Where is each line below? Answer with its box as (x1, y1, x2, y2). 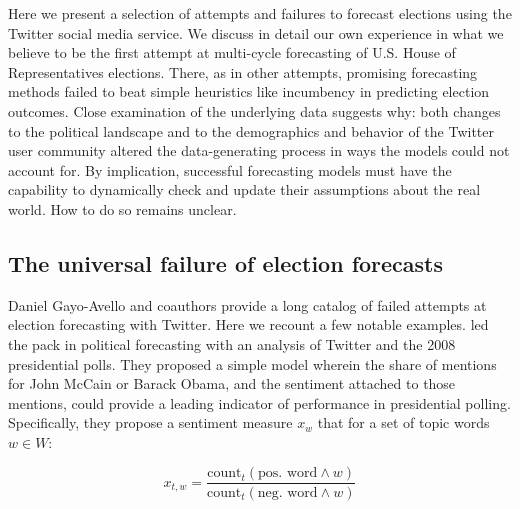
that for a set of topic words (317, 412, 490, 433)
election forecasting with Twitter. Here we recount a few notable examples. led (8, 314, 489, 335)
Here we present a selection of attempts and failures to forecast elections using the (8, 3, 512, 23)
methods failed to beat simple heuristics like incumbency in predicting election (8, 81, 490, 102)
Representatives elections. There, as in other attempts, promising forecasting (8, 61, 478, 82)
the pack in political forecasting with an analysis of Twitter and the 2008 (8, 333, 456, 354)
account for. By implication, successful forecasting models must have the (8, 159, 452, 180)
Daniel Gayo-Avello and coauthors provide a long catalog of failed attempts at (8, 294, 487, 315)
